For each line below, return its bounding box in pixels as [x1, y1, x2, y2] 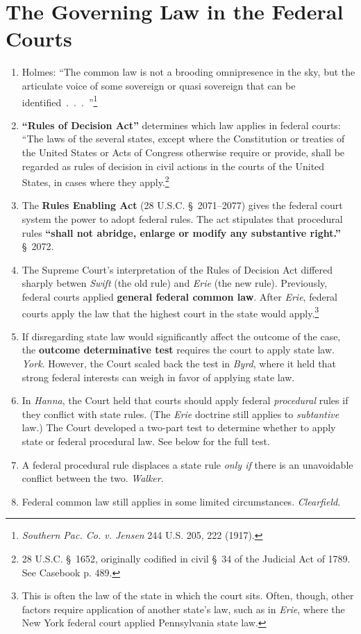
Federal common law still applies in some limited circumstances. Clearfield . [22, 494, 341, 508]
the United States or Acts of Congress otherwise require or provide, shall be [22, 144, 345, 159]
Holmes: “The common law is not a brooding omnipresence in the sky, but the [22, 65, 355, 79]
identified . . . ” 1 [22, 92, 98, 109]
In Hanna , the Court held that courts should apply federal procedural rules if [22, 393, 349, 408]
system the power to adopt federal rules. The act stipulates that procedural [22, 211, 343, 226]
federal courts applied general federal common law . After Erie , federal [22, 289, 338, 303]
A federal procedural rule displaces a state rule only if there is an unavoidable [22, 457, 353, 472]
